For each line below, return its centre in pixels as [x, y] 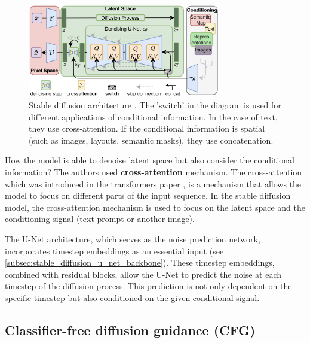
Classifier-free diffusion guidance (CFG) [130, 330]
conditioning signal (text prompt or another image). [100, 219]
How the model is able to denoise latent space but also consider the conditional [150, 160]
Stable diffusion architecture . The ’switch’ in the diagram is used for [155, 105]
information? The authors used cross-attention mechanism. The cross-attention [154, 171]
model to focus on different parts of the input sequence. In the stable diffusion [148, 195]
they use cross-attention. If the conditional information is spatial [147, 128]
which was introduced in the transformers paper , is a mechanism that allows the [153, 183]
